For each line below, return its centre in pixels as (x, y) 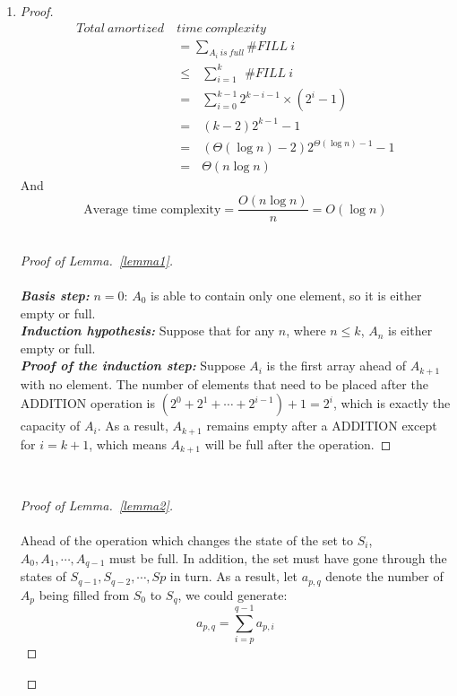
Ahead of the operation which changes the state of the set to (187, 540)
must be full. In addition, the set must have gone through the (278, 557)
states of (43, 576)
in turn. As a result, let (234, 576)
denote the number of (384, 576)
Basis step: (55, 295)
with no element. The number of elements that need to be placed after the (224, 383)
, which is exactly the (392, 403)
